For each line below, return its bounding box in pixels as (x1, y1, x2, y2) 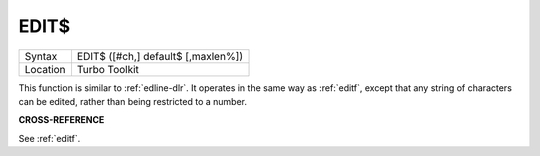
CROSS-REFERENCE (18, 114, 105, 126)
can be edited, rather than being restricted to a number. (18, 95, 247, 107)
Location (24, 62, 66, 76)
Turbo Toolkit (76, 62, 140, 76)
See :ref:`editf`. (18, 132, 81, 144)
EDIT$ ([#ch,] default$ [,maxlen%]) (76, 49, 244, 63)
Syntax (24, 49, 58, 63)
